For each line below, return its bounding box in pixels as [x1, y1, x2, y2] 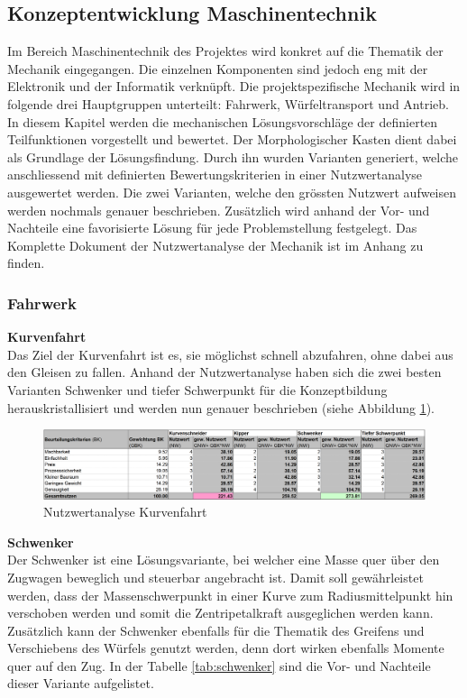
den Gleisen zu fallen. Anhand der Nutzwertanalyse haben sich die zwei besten [7, 363, 442, 381]
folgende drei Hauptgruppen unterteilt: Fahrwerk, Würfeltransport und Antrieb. [7, 94, 449, 113]
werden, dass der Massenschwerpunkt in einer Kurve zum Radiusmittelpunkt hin [7, 585, 453, 604]
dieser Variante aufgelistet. [7, 674, 154, 693]
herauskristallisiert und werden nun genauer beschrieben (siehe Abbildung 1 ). [7, 398, 435, 417]
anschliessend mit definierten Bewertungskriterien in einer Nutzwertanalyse [7, 165, 423, 184]
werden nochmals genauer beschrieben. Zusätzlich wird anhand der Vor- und [7, 200, 430, 219]
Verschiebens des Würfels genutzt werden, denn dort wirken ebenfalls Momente [7, 638, 444, 657]
